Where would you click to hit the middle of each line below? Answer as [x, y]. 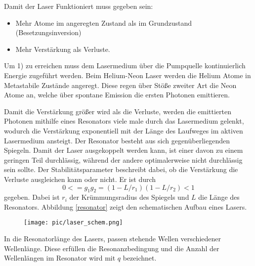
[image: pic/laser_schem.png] [73, 223]
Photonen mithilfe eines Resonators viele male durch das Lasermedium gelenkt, [124, 121]
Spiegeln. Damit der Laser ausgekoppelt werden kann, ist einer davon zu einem [124, 150]
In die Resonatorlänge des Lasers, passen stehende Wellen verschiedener [112, 239]
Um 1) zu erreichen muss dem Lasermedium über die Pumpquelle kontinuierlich [125, 66]
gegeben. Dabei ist [32, 197]
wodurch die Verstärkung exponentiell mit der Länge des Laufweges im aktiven [124, 130]
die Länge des [219, 197]
